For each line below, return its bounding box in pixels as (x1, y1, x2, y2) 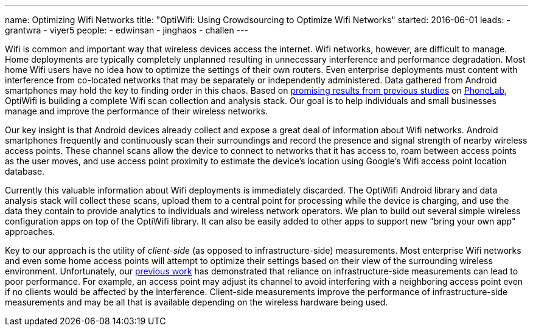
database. (5, 166, 45, 176)
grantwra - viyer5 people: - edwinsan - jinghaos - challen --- (5, 25, 248, 35)
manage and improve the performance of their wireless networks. (5, 106, 268, 116)
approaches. (5, 226, 55, 237)
